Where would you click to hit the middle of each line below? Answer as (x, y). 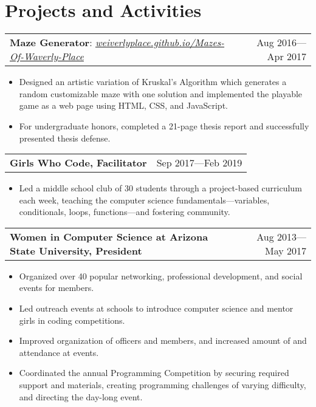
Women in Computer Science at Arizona (109, 236)
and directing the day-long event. (81, 396)
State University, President (76, 250)
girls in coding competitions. (72, 320)
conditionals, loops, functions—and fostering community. (125, 212)
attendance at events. (59, 352)
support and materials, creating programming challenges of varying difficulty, (163, 385)
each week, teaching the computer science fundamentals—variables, (144, 200)
